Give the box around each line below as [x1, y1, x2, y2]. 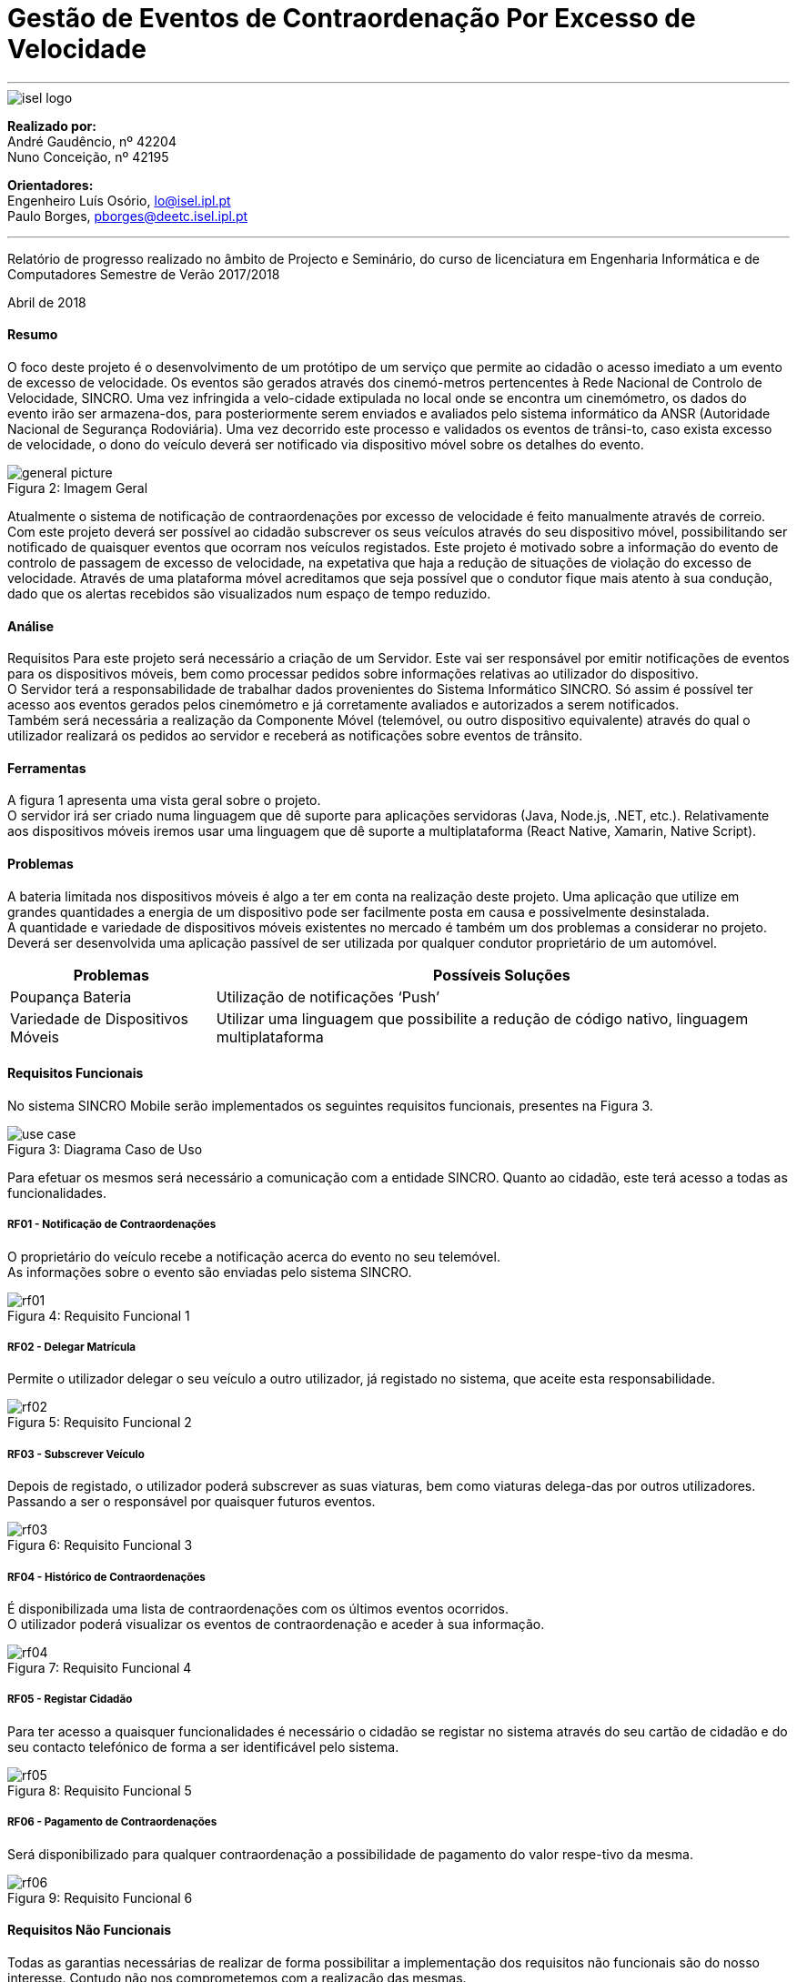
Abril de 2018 [7, 294, 86, 310]
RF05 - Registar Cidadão [7, 1693, 133, 1706]
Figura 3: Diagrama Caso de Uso [7, 1141, 203, 1157]
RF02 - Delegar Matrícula [7, 1341, 136, 1354]
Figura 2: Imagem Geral [7, 479, 148, 496]
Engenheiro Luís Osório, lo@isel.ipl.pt [7, 192, 231, 208]
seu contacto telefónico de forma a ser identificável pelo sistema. [7, 1738, 399, 1755]
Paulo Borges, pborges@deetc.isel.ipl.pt [7, 207, 248, 224]
